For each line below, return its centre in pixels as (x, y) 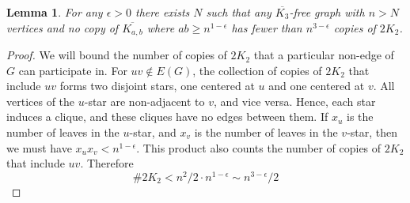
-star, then (372, 132)
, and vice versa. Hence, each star (295, 101)
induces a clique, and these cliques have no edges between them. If (167, 117)
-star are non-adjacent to (144, 101)
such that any (239, 12)
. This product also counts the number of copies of (259, 147)
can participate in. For (73, 70)
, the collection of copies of (257, 70)
